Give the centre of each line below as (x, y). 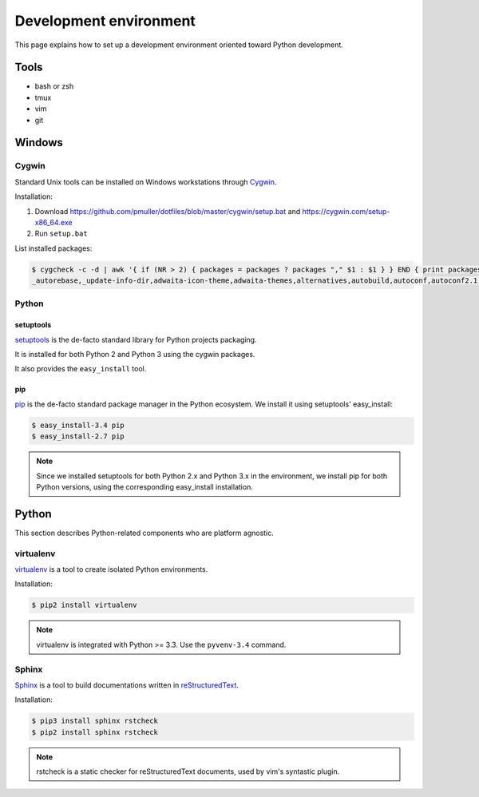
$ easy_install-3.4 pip (78, 425)
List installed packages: (53, 248)
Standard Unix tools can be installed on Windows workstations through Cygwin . (146, 182)
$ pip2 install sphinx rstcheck (95, 732)
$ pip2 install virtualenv (84, 605)
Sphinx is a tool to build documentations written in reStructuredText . (127, 685)
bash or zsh (54, 86)
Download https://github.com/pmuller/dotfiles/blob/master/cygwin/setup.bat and (168, 211)
